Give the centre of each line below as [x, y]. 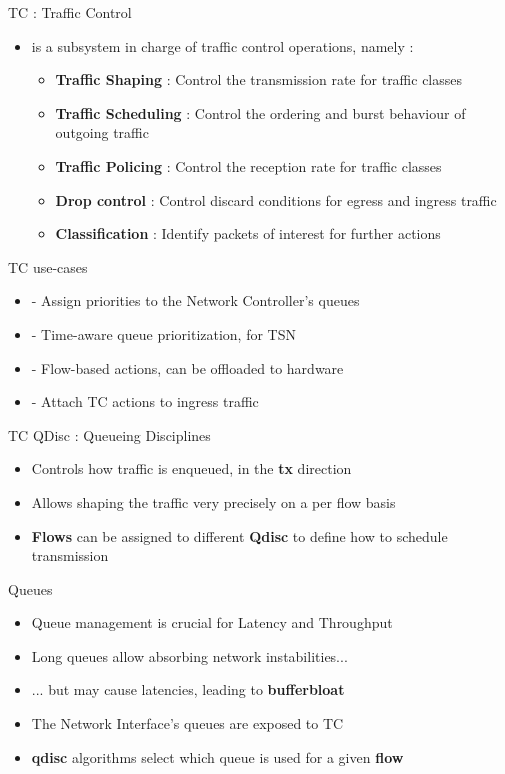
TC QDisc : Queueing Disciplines [109, 434]
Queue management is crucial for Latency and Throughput [212, 622]
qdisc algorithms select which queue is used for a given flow [217, 756]
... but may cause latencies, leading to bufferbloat [188, 689]
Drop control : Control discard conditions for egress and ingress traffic [276, 199]
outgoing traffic [102, 132]
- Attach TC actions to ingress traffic [145, 401]
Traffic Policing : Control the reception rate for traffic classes [248, 165]
